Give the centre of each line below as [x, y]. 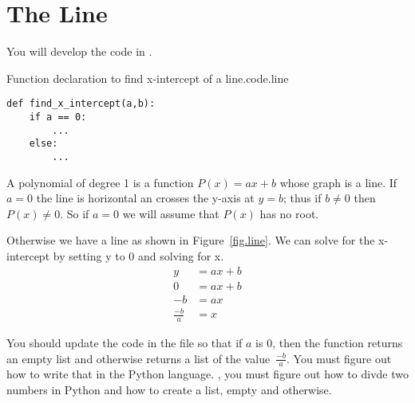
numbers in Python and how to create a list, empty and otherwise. [169, 390]
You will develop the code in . [79, 51]
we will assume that [171, 213]
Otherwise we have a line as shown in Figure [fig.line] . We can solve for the [191, 240]
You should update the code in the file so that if [125, 343]
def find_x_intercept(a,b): [81, 104]
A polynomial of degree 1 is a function [100, 182]
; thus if [302, 198]
